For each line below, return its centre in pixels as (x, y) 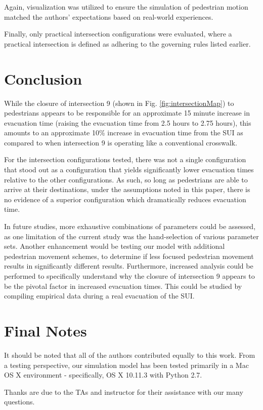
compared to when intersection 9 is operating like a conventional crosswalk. (121, 142)
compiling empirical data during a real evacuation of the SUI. (99, 296)
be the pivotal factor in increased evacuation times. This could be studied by (123, 286)
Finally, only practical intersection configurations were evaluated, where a (118, 34)
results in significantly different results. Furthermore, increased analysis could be (129, 266)
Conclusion (43, 78)
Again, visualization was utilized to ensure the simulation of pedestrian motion (126, 7)
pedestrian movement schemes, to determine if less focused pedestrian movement (129, 256)
